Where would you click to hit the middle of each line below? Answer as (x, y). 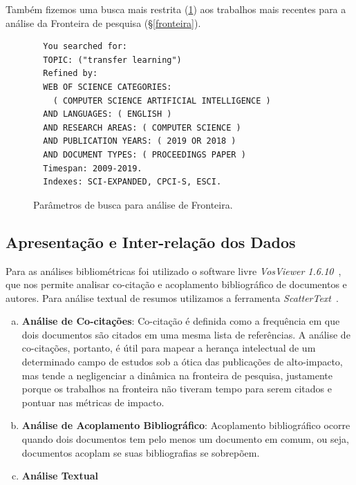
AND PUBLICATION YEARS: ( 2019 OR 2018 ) (140, 141)
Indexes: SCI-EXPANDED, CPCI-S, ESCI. (132, 182)
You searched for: (85, 47)
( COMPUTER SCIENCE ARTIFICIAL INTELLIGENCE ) (162, 101)
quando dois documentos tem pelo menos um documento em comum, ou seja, (185, 439)
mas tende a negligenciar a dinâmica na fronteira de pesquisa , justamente (177, 375)
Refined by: (71, 74)
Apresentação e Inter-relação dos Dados (151, 241)
